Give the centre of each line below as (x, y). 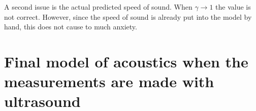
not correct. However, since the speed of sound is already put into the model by (128, 16)
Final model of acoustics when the (126, 61)
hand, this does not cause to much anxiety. (71, 27)
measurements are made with (109, 81)
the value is (233, 7)
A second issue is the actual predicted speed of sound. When (98, 7)
